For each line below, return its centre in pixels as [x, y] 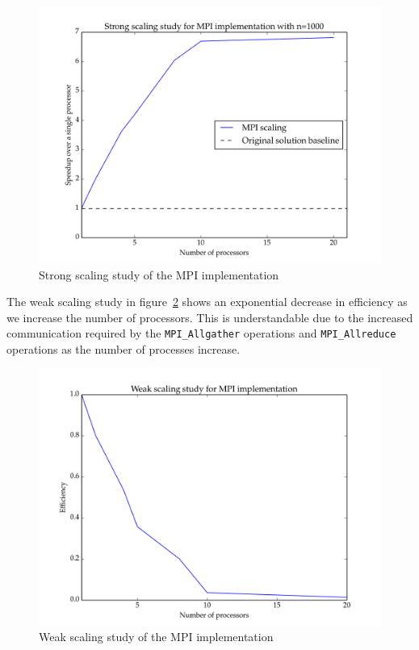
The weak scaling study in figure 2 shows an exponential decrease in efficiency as [207, 302]
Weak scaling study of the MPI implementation [156, 637]
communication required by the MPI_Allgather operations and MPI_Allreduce [201, 333]
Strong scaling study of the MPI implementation [159, 274]
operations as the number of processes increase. [124, 349]
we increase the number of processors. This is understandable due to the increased [210, 317]
